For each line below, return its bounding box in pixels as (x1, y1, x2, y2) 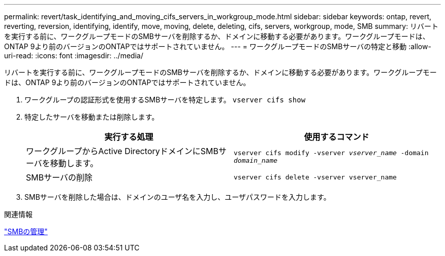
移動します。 (50, 158, 99, 168)
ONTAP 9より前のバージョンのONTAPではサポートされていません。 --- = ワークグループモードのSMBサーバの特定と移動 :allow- (4, 42, 431, 51)
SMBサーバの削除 (26, 172, 93, 182)
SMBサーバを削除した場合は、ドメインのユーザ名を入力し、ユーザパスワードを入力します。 (24, 193, 331, 201)
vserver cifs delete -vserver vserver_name (234, 173, 397, 181)
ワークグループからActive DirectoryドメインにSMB (26, 146, 218, 156)
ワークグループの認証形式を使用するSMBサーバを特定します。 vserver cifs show (24, 95, 306, 104)
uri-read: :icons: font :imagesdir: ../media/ (4, 51, 143, 60)
